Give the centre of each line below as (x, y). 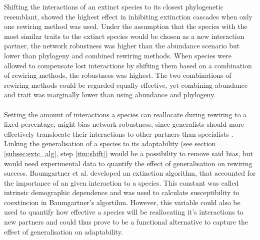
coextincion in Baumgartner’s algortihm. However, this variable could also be (122, 202)
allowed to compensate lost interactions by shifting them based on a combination (128, 65)
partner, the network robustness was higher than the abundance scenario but (122, 46)
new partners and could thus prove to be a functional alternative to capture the (126, 222)
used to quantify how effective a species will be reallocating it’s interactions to (124, 212)
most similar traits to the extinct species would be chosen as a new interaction (124, 36)
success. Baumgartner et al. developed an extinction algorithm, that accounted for (130, 173)
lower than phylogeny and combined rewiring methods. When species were (118, 55)
